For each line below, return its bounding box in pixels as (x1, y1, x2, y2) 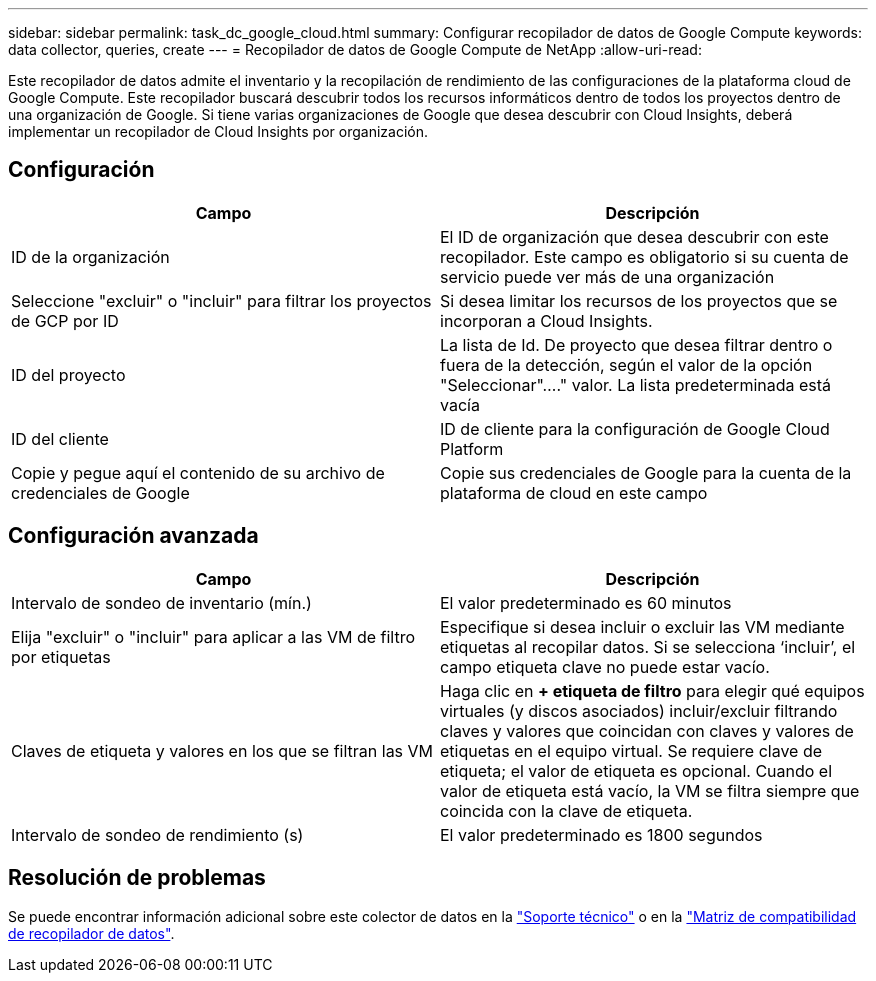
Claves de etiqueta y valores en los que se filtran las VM (11, 740, 434, 761)
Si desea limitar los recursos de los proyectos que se (440, 290, 838, 311)
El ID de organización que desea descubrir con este (440, 226, 829, 247)
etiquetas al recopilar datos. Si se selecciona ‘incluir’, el (440, 636, 856, 657)
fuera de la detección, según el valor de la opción (440, 354, 813, 375)
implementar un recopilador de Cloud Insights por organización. (8, 123, 428, 140)
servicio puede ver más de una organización (440, 266, 775, 287)
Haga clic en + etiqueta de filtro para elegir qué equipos (440, 680, 865, 701)
